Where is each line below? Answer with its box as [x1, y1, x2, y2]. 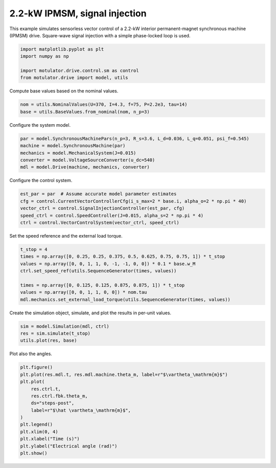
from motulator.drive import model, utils [20, 75, 128, 81]
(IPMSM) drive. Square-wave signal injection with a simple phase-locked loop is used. [9, 32, 191, 38]
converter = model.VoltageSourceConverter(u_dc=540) [20, 157, 155, 163]
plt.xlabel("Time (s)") [20, 436, 80, 442]
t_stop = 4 [20, 246, 48, 252]
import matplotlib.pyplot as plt [20, 46, 104, 52]
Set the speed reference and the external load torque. [9, 232, 123, 239]
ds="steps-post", [31, 400, 75, 406]
